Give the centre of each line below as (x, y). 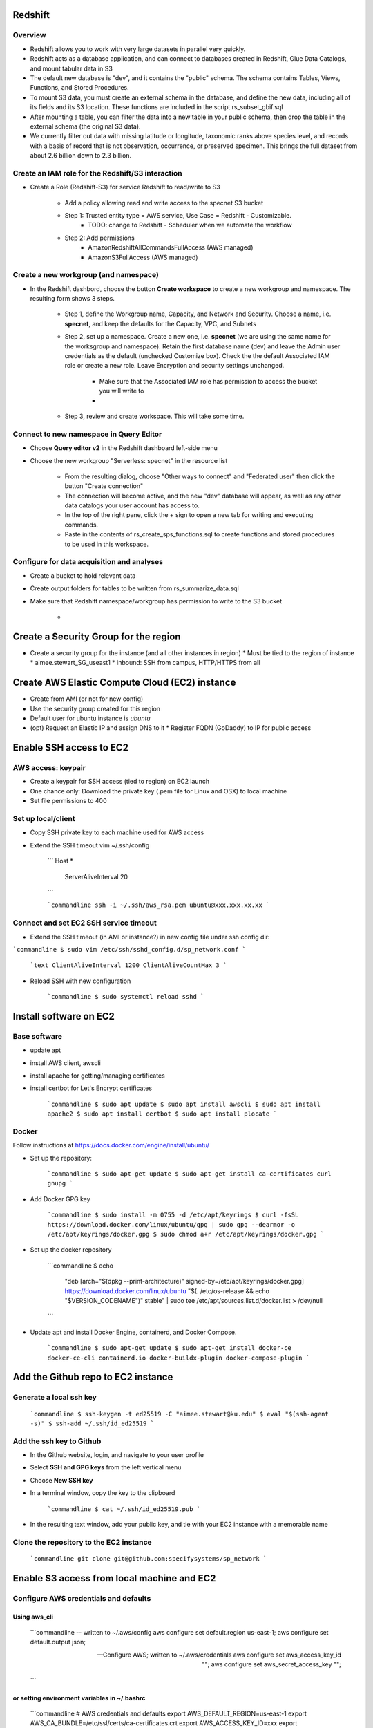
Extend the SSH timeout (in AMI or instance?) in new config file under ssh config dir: (150, 937)
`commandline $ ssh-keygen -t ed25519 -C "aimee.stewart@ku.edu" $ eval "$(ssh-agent (180, 1414)
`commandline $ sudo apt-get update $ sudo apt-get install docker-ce (169, 1348)
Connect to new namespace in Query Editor (87, 434)
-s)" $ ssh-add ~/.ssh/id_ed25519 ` (92, 1423)
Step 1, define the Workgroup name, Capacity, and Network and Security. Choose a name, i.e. (198, 314)
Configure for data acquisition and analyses (88, 562)
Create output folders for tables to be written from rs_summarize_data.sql (135, 588)
